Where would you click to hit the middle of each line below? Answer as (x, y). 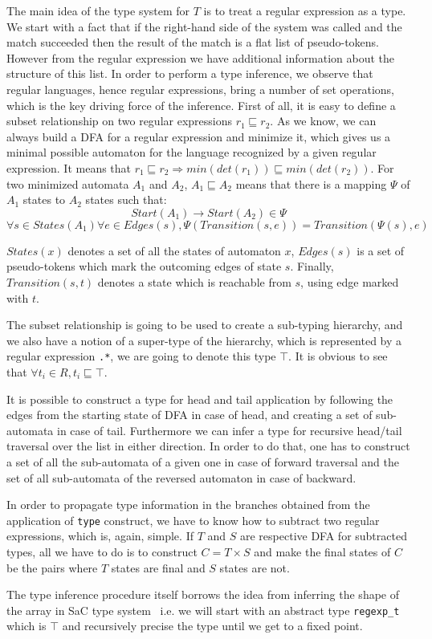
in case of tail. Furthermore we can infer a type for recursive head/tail (229, 430)
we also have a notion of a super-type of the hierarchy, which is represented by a (204, 340)
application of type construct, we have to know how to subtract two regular (193, 520)
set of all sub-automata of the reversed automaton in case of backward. (181, 477)
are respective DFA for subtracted (323, 536)
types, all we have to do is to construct (102, 551)
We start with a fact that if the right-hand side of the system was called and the (204, 26)
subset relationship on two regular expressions (120, 121)
